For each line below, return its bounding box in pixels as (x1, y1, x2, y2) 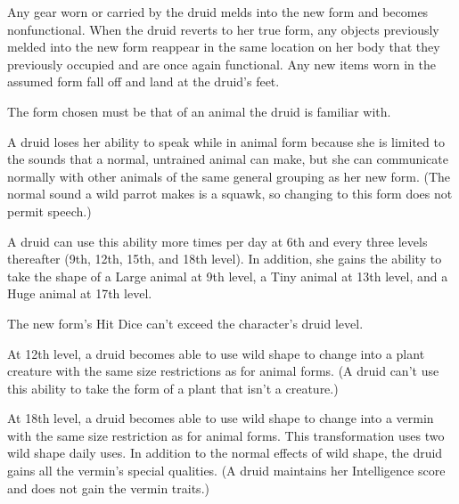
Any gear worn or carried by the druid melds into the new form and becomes (7, 3, 429, 20)
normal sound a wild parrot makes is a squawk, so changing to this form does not (7, 184, 453, 203)
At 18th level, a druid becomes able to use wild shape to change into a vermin (7, 409, 434, 427)
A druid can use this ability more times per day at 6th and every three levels (7, 232, 428, 250)
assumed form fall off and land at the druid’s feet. (7, 72, 280, 91)
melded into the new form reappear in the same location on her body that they (7, 37, 440, 56)
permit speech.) (7, 201, 92, 220)
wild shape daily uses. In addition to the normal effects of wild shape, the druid (7, 443, 443, 462)
